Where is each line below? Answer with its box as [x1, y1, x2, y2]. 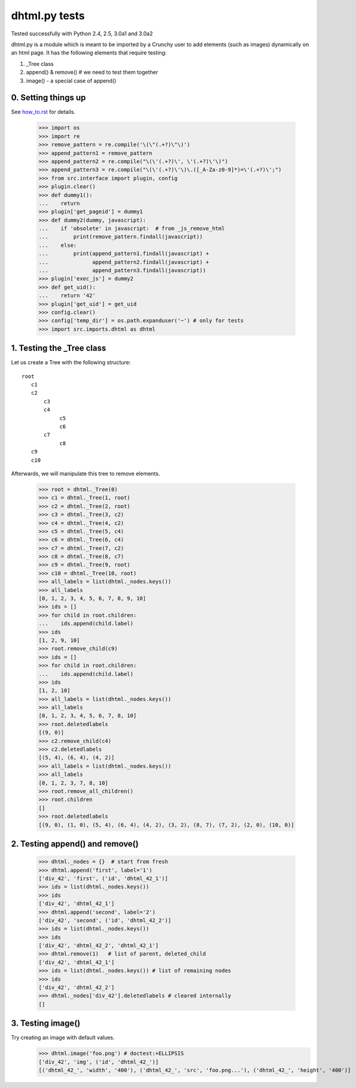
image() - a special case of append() [26, 77, 117, 84]
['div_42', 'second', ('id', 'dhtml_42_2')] [38, 917, 172, 924]
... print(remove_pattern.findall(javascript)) [38, 234, 203, 240]
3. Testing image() [11, 1019, 81, 1029]
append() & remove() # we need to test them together [26, 69, 159, 76]
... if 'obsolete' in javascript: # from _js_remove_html [38, 225, 225, 232]
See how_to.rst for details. [11, 108, 76, 116]
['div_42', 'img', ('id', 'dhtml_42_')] [38, 1058, 159, 1065]
